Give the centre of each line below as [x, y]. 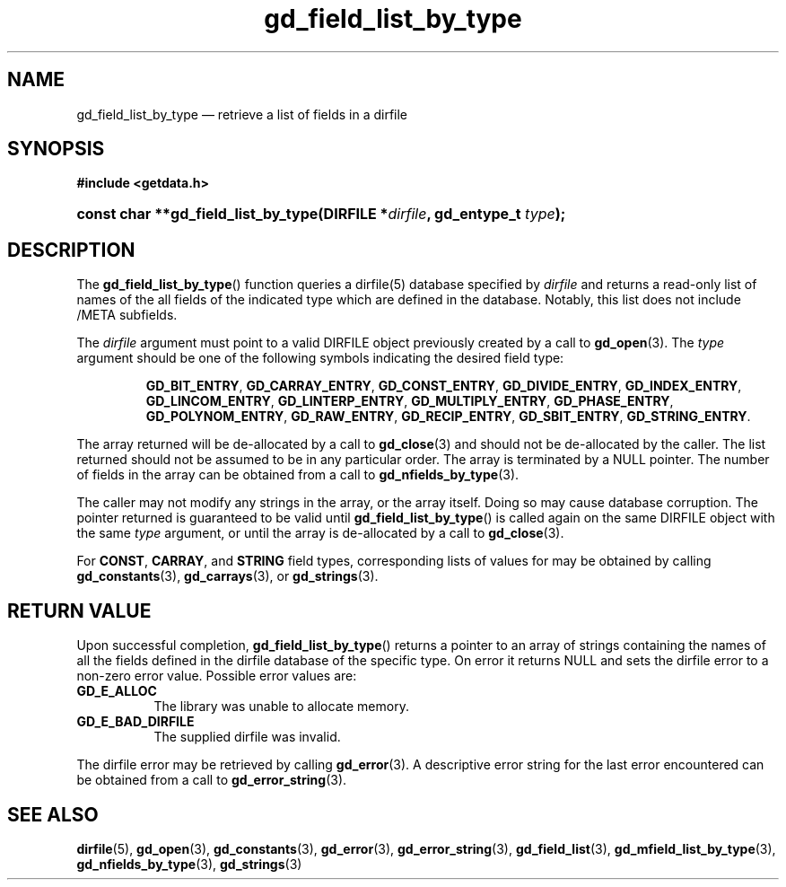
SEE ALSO [53, 814]
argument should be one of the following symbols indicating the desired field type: [320, 358]
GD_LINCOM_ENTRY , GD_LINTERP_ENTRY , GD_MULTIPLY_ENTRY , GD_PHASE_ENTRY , [410, 401]
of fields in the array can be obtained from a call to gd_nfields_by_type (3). [298, 475]
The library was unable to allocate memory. [281, 707]
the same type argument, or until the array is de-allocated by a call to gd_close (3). [320, 533]
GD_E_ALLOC [117, 691]
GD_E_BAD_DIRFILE [135, 722]
